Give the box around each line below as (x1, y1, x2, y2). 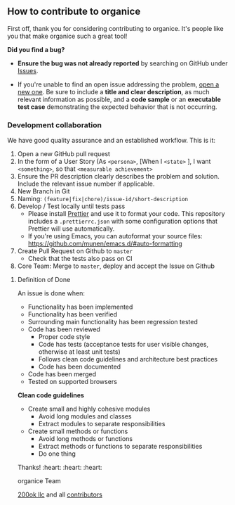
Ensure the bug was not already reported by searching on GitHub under (17, 59, 228, 68)
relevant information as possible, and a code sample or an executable (17, 95, 221, 103)
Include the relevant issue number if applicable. (17, 179, 155, 188)
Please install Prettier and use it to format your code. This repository (27, 210, 226, 218)
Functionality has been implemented (27, 302, 133, 312)
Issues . (17, 66, 39, 75)
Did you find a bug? (7, 45, 65, 53)
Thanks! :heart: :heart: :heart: (17, 464, 102, 472)
